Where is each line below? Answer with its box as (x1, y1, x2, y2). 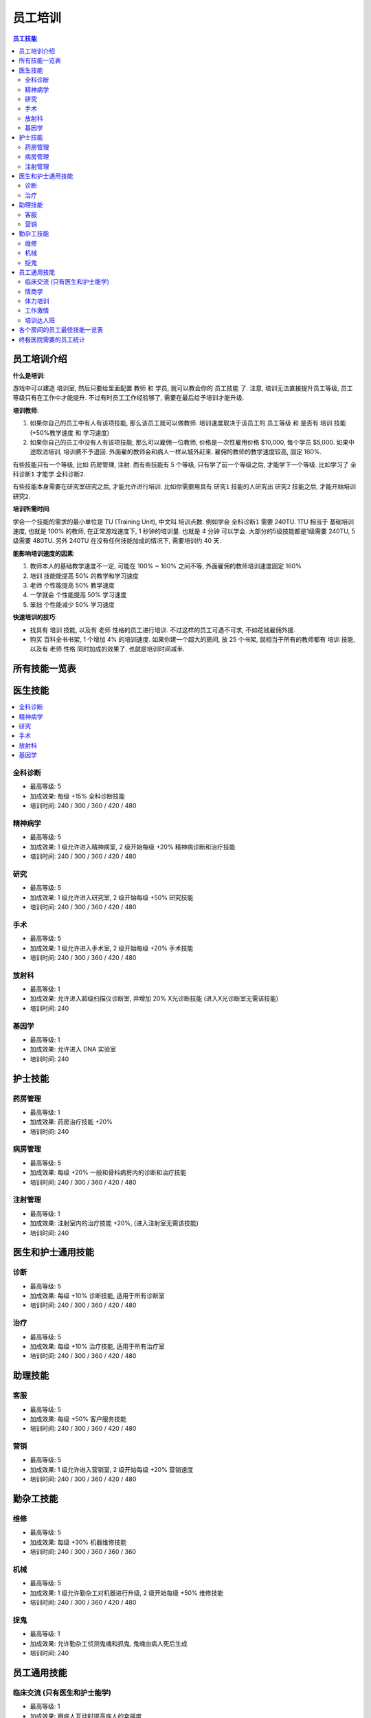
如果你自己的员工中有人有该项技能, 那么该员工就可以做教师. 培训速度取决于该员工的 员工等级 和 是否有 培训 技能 (30, 419, 346, 427)
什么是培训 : (12, 371, 45, 379)
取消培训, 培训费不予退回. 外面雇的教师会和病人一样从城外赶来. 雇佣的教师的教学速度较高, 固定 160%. (35, 447, 322, 456)
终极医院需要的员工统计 (19, 335, 85, 344)
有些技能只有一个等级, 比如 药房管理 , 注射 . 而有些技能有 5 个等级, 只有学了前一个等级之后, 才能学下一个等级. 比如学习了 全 (12, 460, 357, 469)
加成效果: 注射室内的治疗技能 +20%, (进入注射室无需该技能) (30, 1219, 199, 1227)
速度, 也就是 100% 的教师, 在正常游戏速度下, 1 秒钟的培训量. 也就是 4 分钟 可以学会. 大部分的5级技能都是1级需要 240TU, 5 (12, 527, 355, 535)
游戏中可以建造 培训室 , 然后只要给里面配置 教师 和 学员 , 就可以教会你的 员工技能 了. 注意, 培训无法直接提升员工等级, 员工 (12, 383, 353, 392)
